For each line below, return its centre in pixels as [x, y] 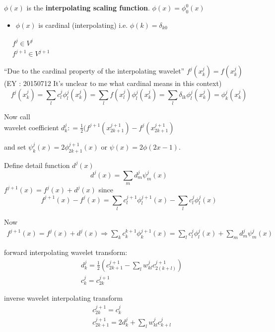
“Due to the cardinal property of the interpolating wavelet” [94, 71]
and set [15, 146]
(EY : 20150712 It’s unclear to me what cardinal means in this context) [113, 83]
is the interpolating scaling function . [88, 7]
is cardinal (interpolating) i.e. [83, 25]
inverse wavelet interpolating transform [64, 298]
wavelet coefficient [32, 127]
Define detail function [37, 165]
